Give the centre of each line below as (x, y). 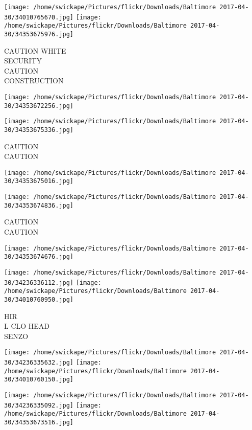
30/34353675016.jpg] (39, 181)
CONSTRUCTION (34, 81)
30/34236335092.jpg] (39, 405)
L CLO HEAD (27, 326)
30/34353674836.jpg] (39, 205)
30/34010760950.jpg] (39, 299)
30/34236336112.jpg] (39, 282)
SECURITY (23, 61)
